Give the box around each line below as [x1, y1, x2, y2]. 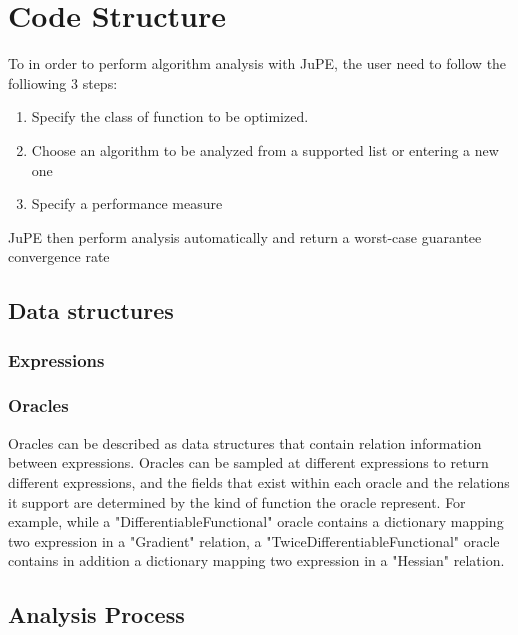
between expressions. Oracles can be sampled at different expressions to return [8, 452, 489, 473]
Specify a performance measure [31, 193, 223, 214]
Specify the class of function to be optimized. [31, 106, 309, 127]
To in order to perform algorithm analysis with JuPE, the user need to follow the [8, 53, 507, 74]
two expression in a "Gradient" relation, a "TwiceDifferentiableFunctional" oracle [8, 530, 500, 551]
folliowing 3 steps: [8, 72, 118, 93]
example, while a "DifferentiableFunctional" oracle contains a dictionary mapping [8, 511, 504, 532]
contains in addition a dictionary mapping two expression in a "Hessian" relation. [8, 550, 505, 571]
